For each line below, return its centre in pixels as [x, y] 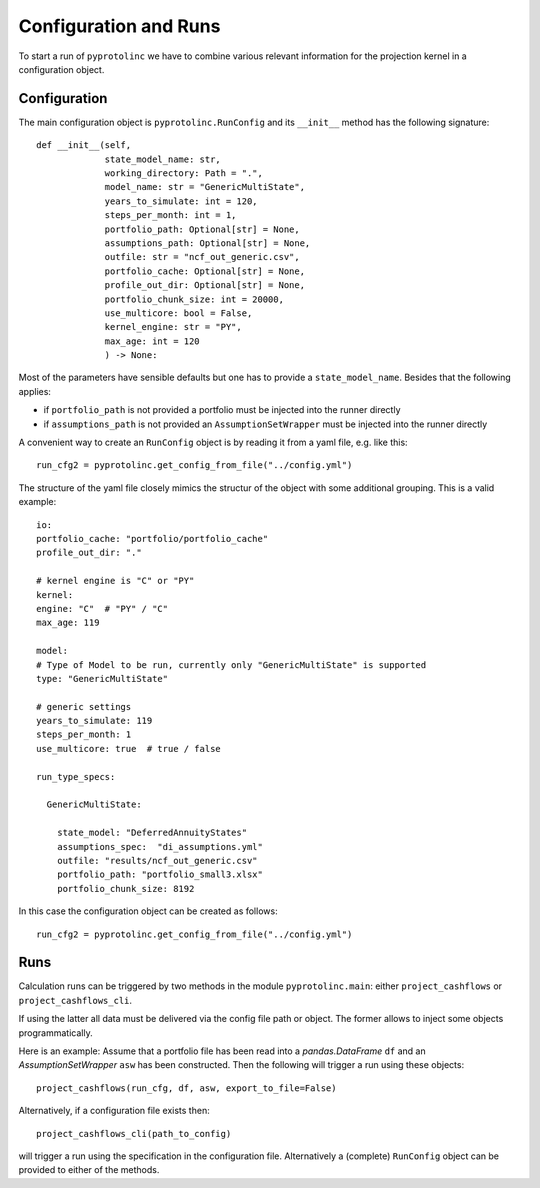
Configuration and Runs [119, 26]
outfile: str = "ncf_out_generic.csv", [202, 257]
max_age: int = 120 [152, 341]
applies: [35, 391]
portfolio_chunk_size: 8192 [125, 888]
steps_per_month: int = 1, [170, 215]
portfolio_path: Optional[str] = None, [202, 229]
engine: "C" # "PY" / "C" [102, 608]
